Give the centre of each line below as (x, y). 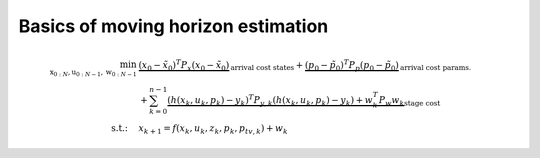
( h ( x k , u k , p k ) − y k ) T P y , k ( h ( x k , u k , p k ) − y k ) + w (270, 100)
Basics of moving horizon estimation (173, 26)
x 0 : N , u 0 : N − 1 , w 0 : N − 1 (93, 73)
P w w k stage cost (409, 101)
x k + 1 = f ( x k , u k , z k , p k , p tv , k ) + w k (213, 129)
